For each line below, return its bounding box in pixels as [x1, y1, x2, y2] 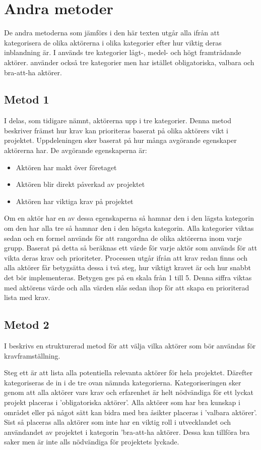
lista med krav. [4, 292, 50, 303]
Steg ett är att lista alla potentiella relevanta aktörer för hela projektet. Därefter [4, 367, 253, 378]
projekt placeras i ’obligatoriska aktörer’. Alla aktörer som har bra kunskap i [4, 396, 240, 407]
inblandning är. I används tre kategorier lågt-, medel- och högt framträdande [4, 47, 241, 58]
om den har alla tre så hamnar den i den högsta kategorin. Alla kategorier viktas [4, 223, 254, 233]
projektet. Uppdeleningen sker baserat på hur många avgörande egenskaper [4, 135, 237, 145]
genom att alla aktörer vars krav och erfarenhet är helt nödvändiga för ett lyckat [4, 387, 254, 397]
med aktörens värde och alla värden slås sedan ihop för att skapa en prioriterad [4, 282, 249, 292]
